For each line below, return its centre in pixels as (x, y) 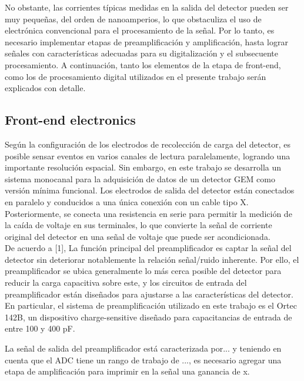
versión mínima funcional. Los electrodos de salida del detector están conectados (150, 190)
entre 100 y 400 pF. (40, 328)
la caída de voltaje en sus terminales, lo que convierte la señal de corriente (138, 225)
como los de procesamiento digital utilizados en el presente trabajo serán (136, 76)
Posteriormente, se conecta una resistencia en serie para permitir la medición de (148, 213)
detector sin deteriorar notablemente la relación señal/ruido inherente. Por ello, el (152, 259)
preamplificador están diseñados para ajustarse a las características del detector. (149, 294)
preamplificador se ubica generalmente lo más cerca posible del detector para (143, 271)
